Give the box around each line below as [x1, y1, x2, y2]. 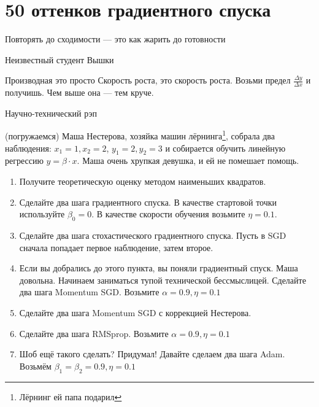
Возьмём [19, 359, 52, 372]
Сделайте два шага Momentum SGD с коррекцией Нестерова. [19, 306, 252, 319]
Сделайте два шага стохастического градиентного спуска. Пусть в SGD [19, 228, 286, 241]
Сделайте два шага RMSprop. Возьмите [19, 327, 169, 339]
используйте [19, 207, 65, 220]
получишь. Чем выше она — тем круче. [5, 86, 154, 99]
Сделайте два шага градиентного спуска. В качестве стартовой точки [19, 195, 277, 208]
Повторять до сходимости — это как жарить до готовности [5, 33, 226, 45]
